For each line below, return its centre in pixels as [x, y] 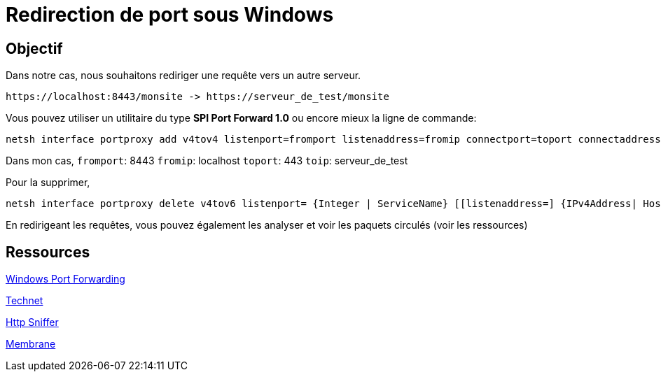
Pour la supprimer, [48, 183]
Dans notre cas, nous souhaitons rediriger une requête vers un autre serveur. [183, 76]
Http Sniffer [32, 322]
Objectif [34, 48]
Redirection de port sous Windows [170, 15]
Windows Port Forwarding [65, 279]
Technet [25, 301]
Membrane [31, 344]
